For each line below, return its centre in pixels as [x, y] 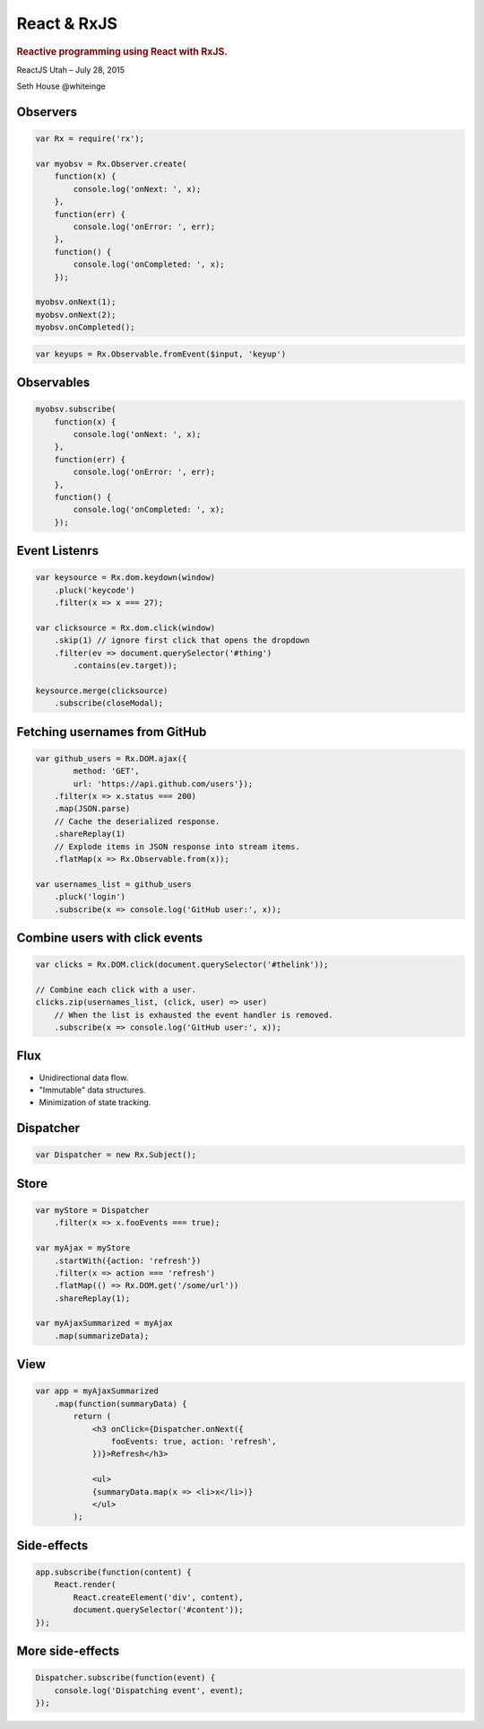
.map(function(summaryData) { [121, 1404]
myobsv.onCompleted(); [85, 327]
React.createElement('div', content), [158, 1597]
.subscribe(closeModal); [109, 703]
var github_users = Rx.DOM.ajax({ [111, 758]
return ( [92, 1417]
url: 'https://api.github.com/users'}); [163, 784]
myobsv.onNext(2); [76, 315]
